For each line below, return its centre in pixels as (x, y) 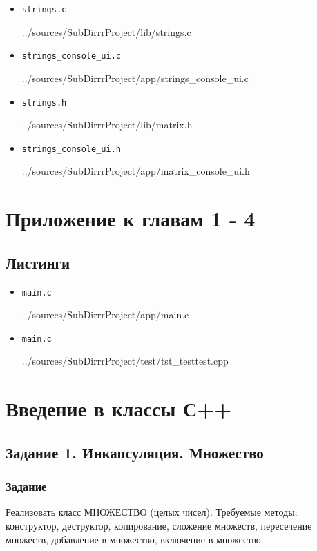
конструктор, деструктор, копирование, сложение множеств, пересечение (159, 526)
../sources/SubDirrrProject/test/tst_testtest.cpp (125, 361)
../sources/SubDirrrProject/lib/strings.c (106, 31)
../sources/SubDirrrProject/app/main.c (105, 315)
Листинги (38, 262)
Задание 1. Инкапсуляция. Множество (135, 452)
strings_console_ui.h (71, 149)
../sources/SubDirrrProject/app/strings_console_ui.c (135, 78)
